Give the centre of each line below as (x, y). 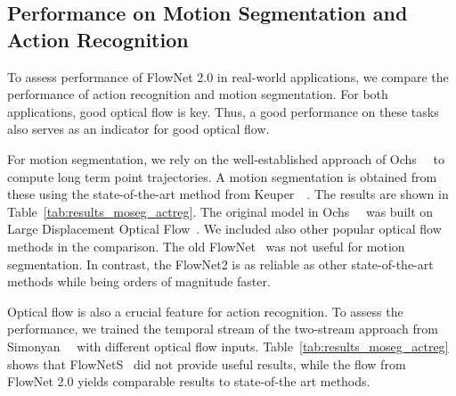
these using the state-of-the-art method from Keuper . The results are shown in (228, 194)
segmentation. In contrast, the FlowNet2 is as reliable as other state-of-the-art (220, 264)
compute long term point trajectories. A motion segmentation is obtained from (222, 176)
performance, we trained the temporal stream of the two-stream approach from (223, 329)
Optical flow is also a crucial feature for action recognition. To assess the (205, 311)
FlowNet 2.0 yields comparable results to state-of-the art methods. (189, 381)
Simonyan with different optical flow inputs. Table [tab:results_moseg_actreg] (228, 346)
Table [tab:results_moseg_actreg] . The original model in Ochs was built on (220, 211)
